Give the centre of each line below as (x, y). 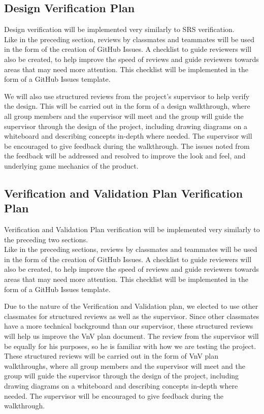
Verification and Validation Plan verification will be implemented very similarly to (132, 229)
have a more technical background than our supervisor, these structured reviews (129, 326)
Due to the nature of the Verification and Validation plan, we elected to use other (131, 306)
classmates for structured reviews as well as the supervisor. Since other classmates (132, 316)
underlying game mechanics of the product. (71, 165)
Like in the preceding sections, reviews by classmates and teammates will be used (131, 249)
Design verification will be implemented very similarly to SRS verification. (119, 29)
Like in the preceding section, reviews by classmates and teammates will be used (129, 39)
